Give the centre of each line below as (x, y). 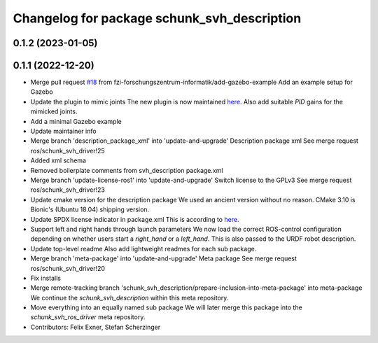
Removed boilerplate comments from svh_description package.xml (127, 170)
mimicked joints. (54, 111)
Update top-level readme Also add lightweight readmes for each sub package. (143, 248)
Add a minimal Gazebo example (76, 121)
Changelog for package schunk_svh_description (157, 18)
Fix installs (45, 278)
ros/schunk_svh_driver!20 (68, 268)
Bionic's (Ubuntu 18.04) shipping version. (90, 209)
